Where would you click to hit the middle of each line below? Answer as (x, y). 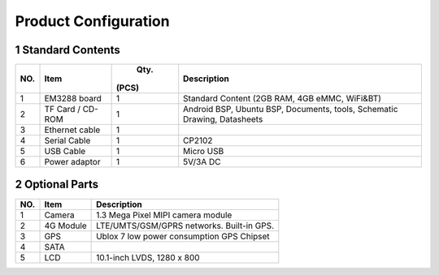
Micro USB (204, 152)
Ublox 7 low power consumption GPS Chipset (183, 236)
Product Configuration (92, 21)
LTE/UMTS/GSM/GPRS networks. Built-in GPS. (185, 226)
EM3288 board (73, 99)
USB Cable (65, 152)
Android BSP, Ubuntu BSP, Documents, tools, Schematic (291, 110)
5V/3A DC (202, 162)
